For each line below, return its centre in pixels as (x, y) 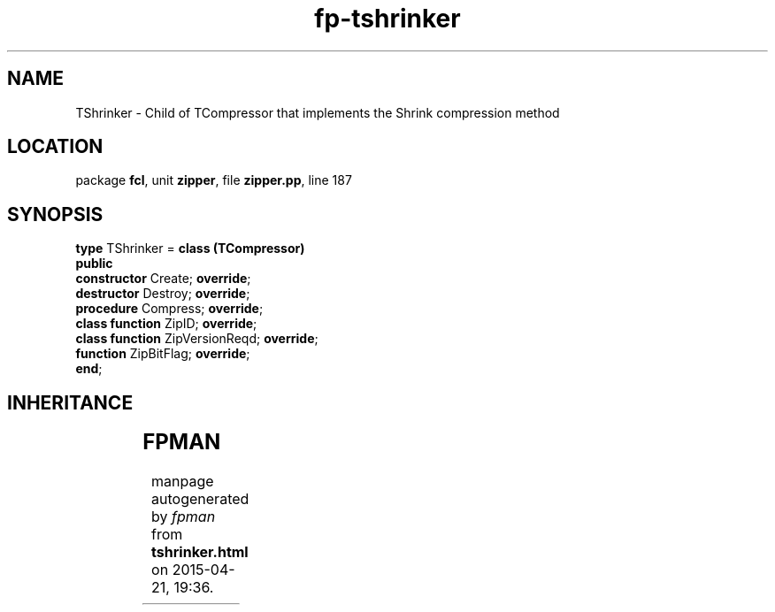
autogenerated (200, 499)
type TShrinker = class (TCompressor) (190, 249)
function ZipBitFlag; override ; (163, 354)
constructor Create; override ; (163, 279)
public (94, 264)
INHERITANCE (70, 402)
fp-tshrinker (387, 19)
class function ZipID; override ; (166, 324)
